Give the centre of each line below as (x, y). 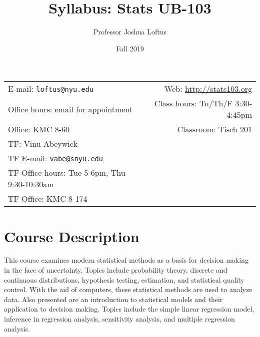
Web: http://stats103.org (208, 89)
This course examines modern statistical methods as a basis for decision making (126, 260)
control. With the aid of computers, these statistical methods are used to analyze (128, 289)
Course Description (72, 236)
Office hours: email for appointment (70, 109)
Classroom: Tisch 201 (214, 129)
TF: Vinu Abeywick (43, 144)
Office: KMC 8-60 (39, 129)
